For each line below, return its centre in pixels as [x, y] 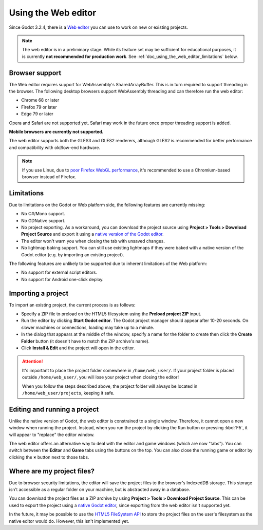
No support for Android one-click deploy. [63, 279]
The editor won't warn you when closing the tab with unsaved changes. [93, 241]
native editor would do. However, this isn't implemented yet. [69, 521]
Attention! [33, 361]
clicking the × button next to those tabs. [49, 457]
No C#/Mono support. [43, 214]
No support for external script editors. [59, 272]
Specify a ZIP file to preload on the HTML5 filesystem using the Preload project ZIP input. [111, 314]
